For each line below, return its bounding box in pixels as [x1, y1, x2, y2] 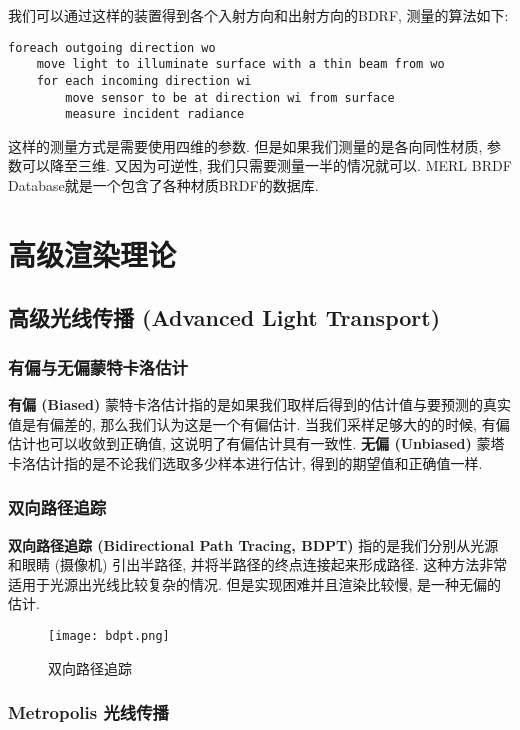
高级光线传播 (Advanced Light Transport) [8, 302, 441, 333]
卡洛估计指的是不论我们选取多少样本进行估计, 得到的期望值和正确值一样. [8, 452, 483, 473]
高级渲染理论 [8, 233, 177, 274]
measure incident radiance [65, 107, 245, 122]
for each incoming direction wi [36, 73, 252, 88]
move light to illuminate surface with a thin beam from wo [36, 57, 445, 72]
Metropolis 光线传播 [8, 700, 169, 725]
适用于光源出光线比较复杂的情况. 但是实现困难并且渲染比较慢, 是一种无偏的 [8, 573, 502, 594]
